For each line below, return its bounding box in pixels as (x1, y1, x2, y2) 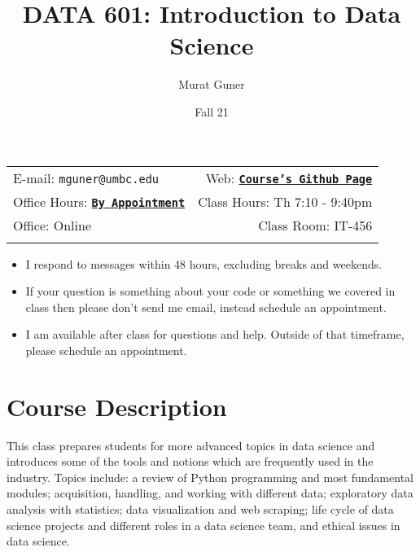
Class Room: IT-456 (258, 215, 373, 234)
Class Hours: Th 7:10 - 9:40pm (198, 191, 373, 211)
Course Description (7, 389, 227, 423)
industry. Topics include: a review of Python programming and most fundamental (7, 468, 413, 485)
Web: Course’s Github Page (205, 168, 373, 187)
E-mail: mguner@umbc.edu (13, 168, 159, 187)
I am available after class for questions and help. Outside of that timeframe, (25, 326, 405, 343)
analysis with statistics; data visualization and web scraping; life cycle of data (7, 500, 394, 517)
